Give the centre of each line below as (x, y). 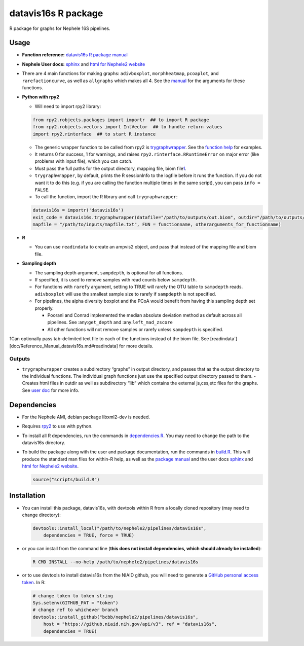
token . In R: (34, 582)
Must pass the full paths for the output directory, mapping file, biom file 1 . (111, 168)
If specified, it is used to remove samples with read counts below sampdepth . (116, 279)
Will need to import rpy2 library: (68, 106)
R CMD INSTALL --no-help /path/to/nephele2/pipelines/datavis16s (116, 562)
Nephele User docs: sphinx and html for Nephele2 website (84, 64)
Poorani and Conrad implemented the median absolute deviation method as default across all (145, 315)
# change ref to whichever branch (75, 610)
